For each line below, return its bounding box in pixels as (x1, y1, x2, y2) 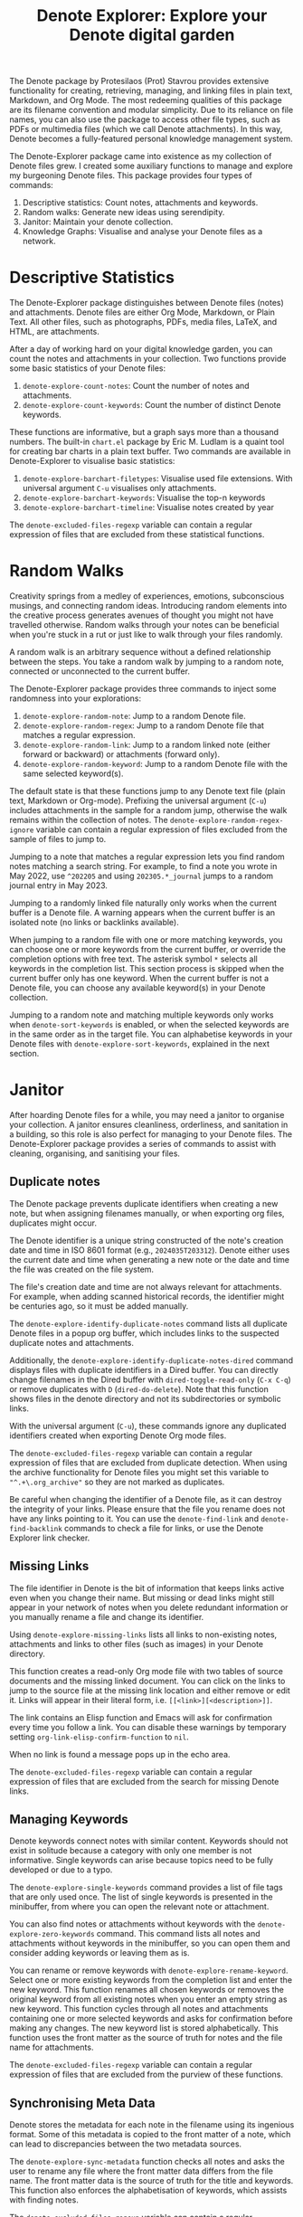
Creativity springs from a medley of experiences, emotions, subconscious (9, 591, 285, 602)
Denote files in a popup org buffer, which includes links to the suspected (9, 1327, 279, 1339)
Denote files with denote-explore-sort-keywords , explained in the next (9, 1038, 270, 1049)
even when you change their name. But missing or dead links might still (9, 1592, 275, 1603)
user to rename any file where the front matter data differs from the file (9, 2165, 274, 2176)
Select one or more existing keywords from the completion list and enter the (9, 1975, 292, 1985)
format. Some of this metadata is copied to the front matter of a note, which (9, 2129, 291, 2140)
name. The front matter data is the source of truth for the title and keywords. (9, 2175, 294, 2186)
